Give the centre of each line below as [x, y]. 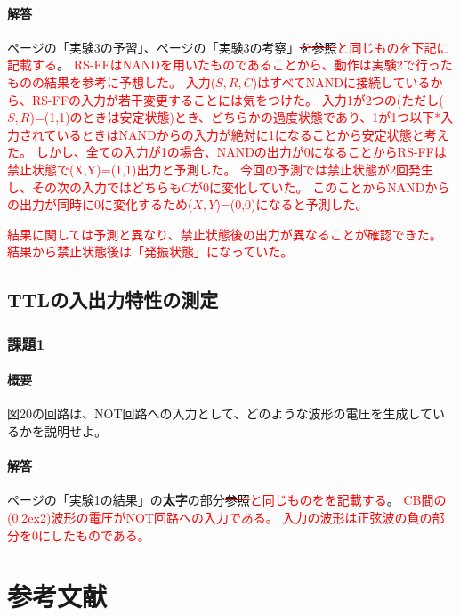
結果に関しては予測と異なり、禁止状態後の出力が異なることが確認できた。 [225, 234]
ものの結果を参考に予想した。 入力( [112, 81]
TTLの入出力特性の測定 [113, 300]
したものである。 [100, 535]
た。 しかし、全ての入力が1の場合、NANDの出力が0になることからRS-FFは [227, 152]
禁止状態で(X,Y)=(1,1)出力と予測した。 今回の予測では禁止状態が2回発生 [221, 169]
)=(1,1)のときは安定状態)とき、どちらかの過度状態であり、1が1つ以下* [235, 117]
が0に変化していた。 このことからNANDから [320, 186]
